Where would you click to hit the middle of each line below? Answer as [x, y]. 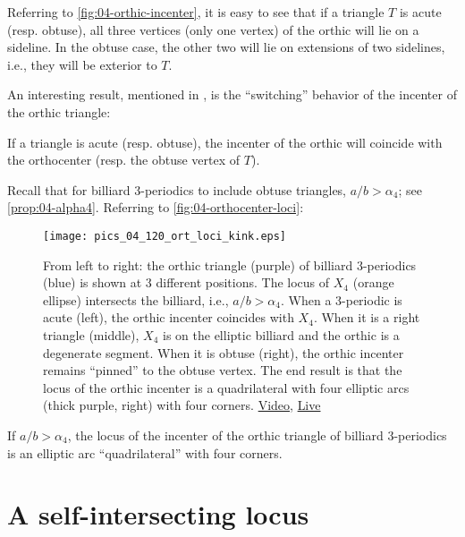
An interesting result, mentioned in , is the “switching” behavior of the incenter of [232, 94]
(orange [373, 282]
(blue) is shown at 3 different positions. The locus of [186, 282]
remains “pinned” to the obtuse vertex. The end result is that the [223, 370]
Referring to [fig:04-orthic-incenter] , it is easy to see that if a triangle [196, 12]
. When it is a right [367, 317]
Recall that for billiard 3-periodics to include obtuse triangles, [177, 189]
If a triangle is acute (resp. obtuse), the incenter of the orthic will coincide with [225, 142]
